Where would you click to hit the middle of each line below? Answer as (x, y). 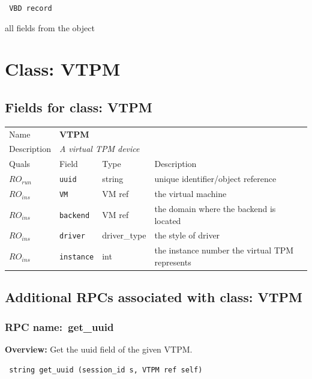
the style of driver (187, 235)
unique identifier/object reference (215, 179)
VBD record (31, 8)
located (168, 220)
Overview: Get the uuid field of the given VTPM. (99, 349)
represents (173, 262)
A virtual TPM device (99, 149)
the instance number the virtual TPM (224, 250)
